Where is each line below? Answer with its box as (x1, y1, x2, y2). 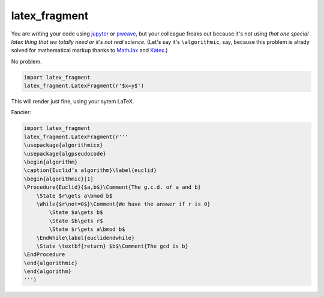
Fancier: (11, 109, 31, 116)
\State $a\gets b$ (49, 209, 103, 216)
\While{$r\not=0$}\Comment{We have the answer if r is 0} (36, 200, 211, 207)
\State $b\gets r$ (49, 217, 103, 224)
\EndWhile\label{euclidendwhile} (36, 234, 135, 241)
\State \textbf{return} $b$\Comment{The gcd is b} (36, 242, 188, 250)
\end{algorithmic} (23, 259, 78, 266)
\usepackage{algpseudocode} (23, 150, 106, 157)
